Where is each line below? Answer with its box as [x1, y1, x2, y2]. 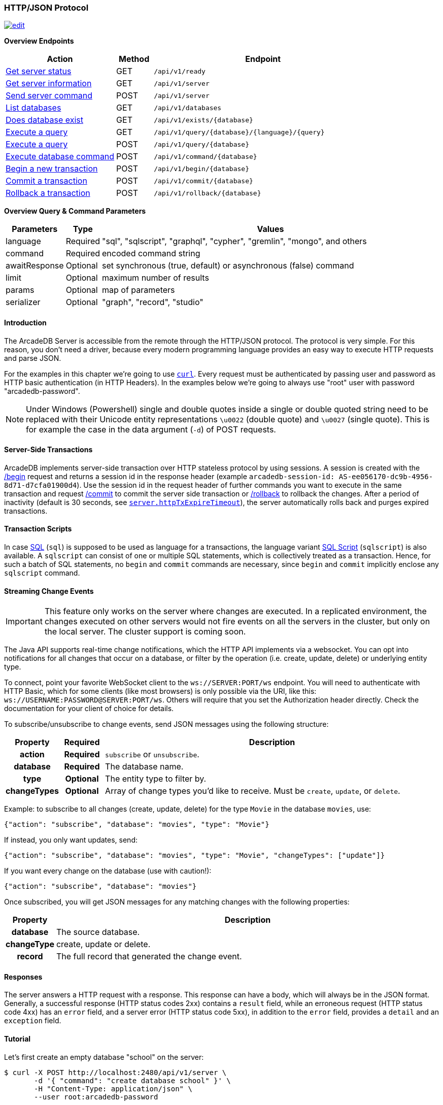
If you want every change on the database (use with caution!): [4, 866, 212, 876]
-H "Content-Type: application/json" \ [34, 1084, 192, 1093]
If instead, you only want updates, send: [4, 835, 138, 845]
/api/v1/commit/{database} [154, 177, 253, 185]
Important [6, 616, 43, 627]
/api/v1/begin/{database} [154, 164, 249, 173]
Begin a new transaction [6, 163, 98, 174]
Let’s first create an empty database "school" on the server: [4, 1052, 204, 1061]
